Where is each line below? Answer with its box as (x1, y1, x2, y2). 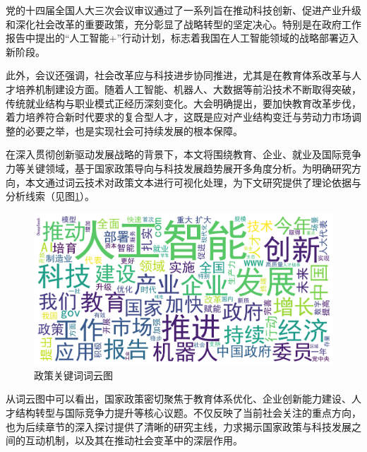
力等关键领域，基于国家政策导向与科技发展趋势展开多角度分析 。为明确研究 (6, 160, 351, 175)
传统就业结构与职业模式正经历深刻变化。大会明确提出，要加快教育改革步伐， (6, 95, 361, 110)
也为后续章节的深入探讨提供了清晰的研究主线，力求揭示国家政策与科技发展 (6, 419, 351, 434)
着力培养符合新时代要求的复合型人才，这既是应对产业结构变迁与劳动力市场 (6, 109, 351, 124)
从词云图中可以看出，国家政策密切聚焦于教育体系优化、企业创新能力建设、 (6, 391, 351, 406)
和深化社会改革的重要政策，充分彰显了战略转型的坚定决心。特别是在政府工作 (6, 16, 361, 31)
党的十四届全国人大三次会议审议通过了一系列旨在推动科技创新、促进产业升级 (6, 3, 361, 17)
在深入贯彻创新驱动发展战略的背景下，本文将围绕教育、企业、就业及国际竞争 (6, 147, 361, 162)
